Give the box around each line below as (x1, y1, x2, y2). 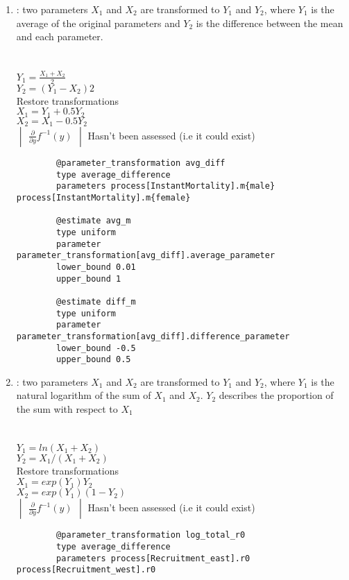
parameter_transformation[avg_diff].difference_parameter (16, 331, 290, 341)
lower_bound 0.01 (56, 262, 136, 272)
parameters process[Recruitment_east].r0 (56, 553, 250, 563)
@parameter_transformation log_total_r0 (56, 530, 246, 540)
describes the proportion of (219, 388, 334, 402)
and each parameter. (16, 29, 103, 44)
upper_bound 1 (56, 273, 121, 284)
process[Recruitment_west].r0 (16, 565, 156, 575)
